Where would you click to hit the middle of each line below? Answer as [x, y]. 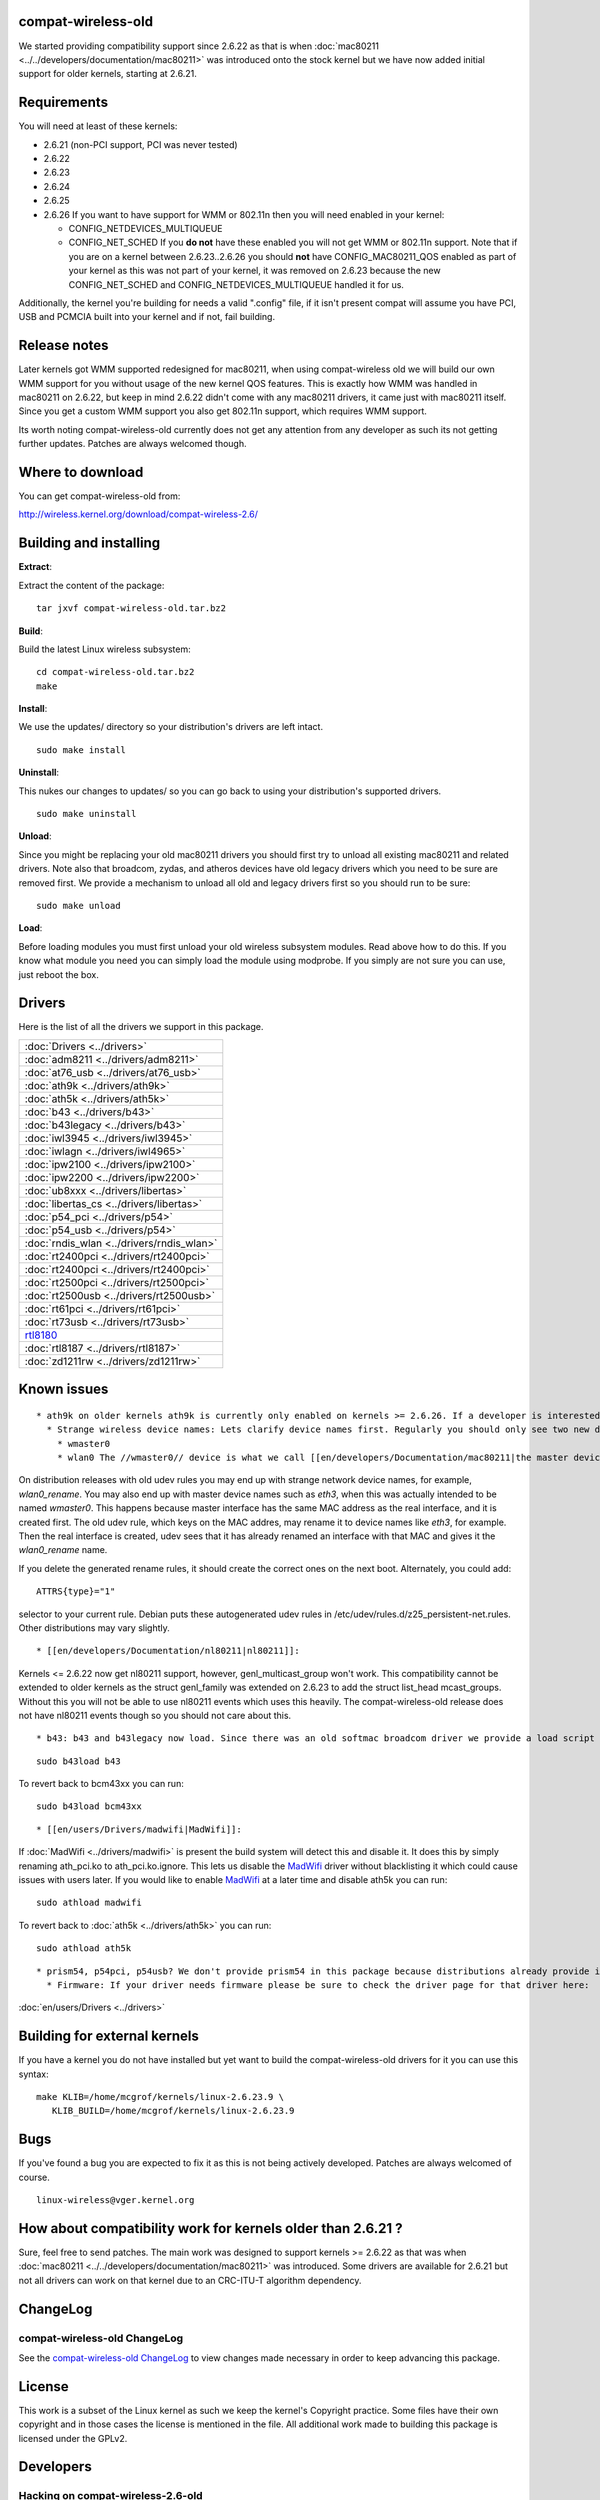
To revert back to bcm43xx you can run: [101, 1784]
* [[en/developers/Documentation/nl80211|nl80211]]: [168, 1651]
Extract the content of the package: [91, 585]
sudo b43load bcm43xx [89, 1806]
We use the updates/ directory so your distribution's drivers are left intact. [171, 727]
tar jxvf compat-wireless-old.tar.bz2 [131, 608]
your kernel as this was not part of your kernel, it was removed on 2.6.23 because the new [254, 271]
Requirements [63, 102]
